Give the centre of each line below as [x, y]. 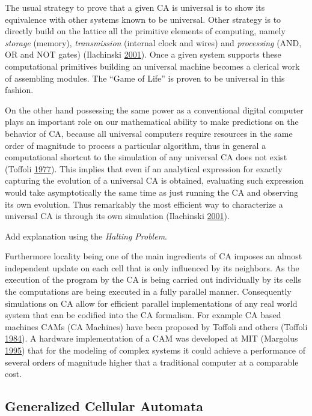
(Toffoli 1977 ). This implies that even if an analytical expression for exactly [144, 168]
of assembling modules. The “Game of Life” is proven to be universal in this [145, 78]
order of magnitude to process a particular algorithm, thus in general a [136, 145]
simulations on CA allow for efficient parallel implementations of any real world [151, 303]
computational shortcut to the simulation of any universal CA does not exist [146, 157]
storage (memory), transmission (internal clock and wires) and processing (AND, [153, 42]
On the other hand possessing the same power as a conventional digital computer [154, 110]
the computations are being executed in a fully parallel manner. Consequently [148, 291]
